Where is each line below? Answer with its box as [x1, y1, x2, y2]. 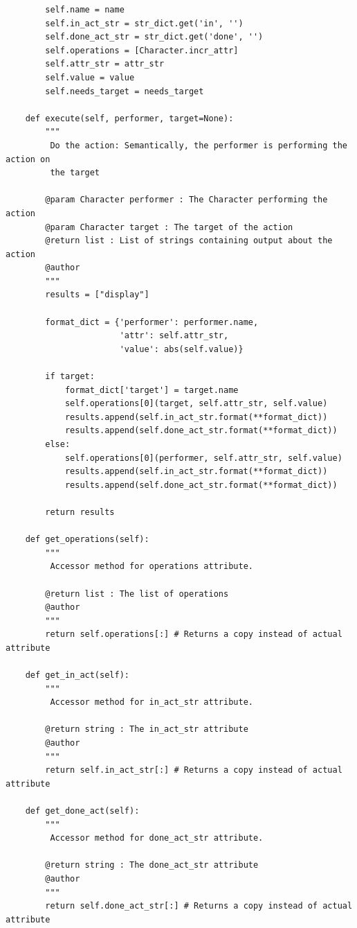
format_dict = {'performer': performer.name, [45, 317, 259, 327]
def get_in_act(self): [25, 670, 129, 681]
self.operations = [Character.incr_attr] [45, 45, 239, 55]
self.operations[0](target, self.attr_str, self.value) [64, 399, 328, 409]
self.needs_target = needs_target [45, 86, 204, 96]
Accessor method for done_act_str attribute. [50, 833, 264, 843]
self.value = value [45, 72, 135, 82]
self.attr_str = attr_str [45, 59, 165, 69]
